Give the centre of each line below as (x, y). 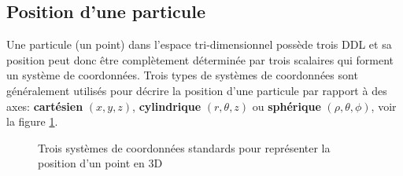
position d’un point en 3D (100, 163)
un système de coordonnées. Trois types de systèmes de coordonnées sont (182, 75)
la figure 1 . (32, 121)
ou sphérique (287, 106)
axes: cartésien (45, 106)
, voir (384, 106)
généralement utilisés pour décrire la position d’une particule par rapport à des (197, 90)
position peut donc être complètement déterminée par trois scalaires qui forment (200, 59)
